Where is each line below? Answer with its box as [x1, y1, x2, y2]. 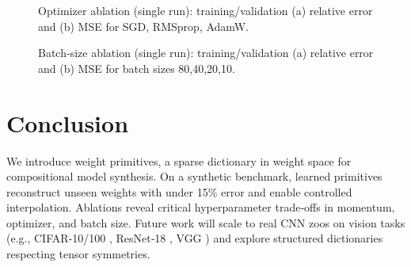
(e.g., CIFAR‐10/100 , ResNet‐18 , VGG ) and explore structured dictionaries [6, 230, 383, 246]
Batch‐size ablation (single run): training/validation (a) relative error [38, 44, 374, 61]
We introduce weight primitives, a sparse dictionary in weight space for [6, 152, 352, 169]
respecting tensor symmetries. [6, 246, 150, 262]
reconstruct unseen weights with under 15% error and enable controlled [6, 183, 352, 200]
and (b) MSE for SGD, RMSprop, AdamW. [38, 17, 249, 34]
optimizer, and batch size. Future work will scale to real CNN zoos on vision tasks [6, 214, 405, 231]
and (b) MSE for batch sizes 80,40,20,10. [38, 59, 235, 76]
